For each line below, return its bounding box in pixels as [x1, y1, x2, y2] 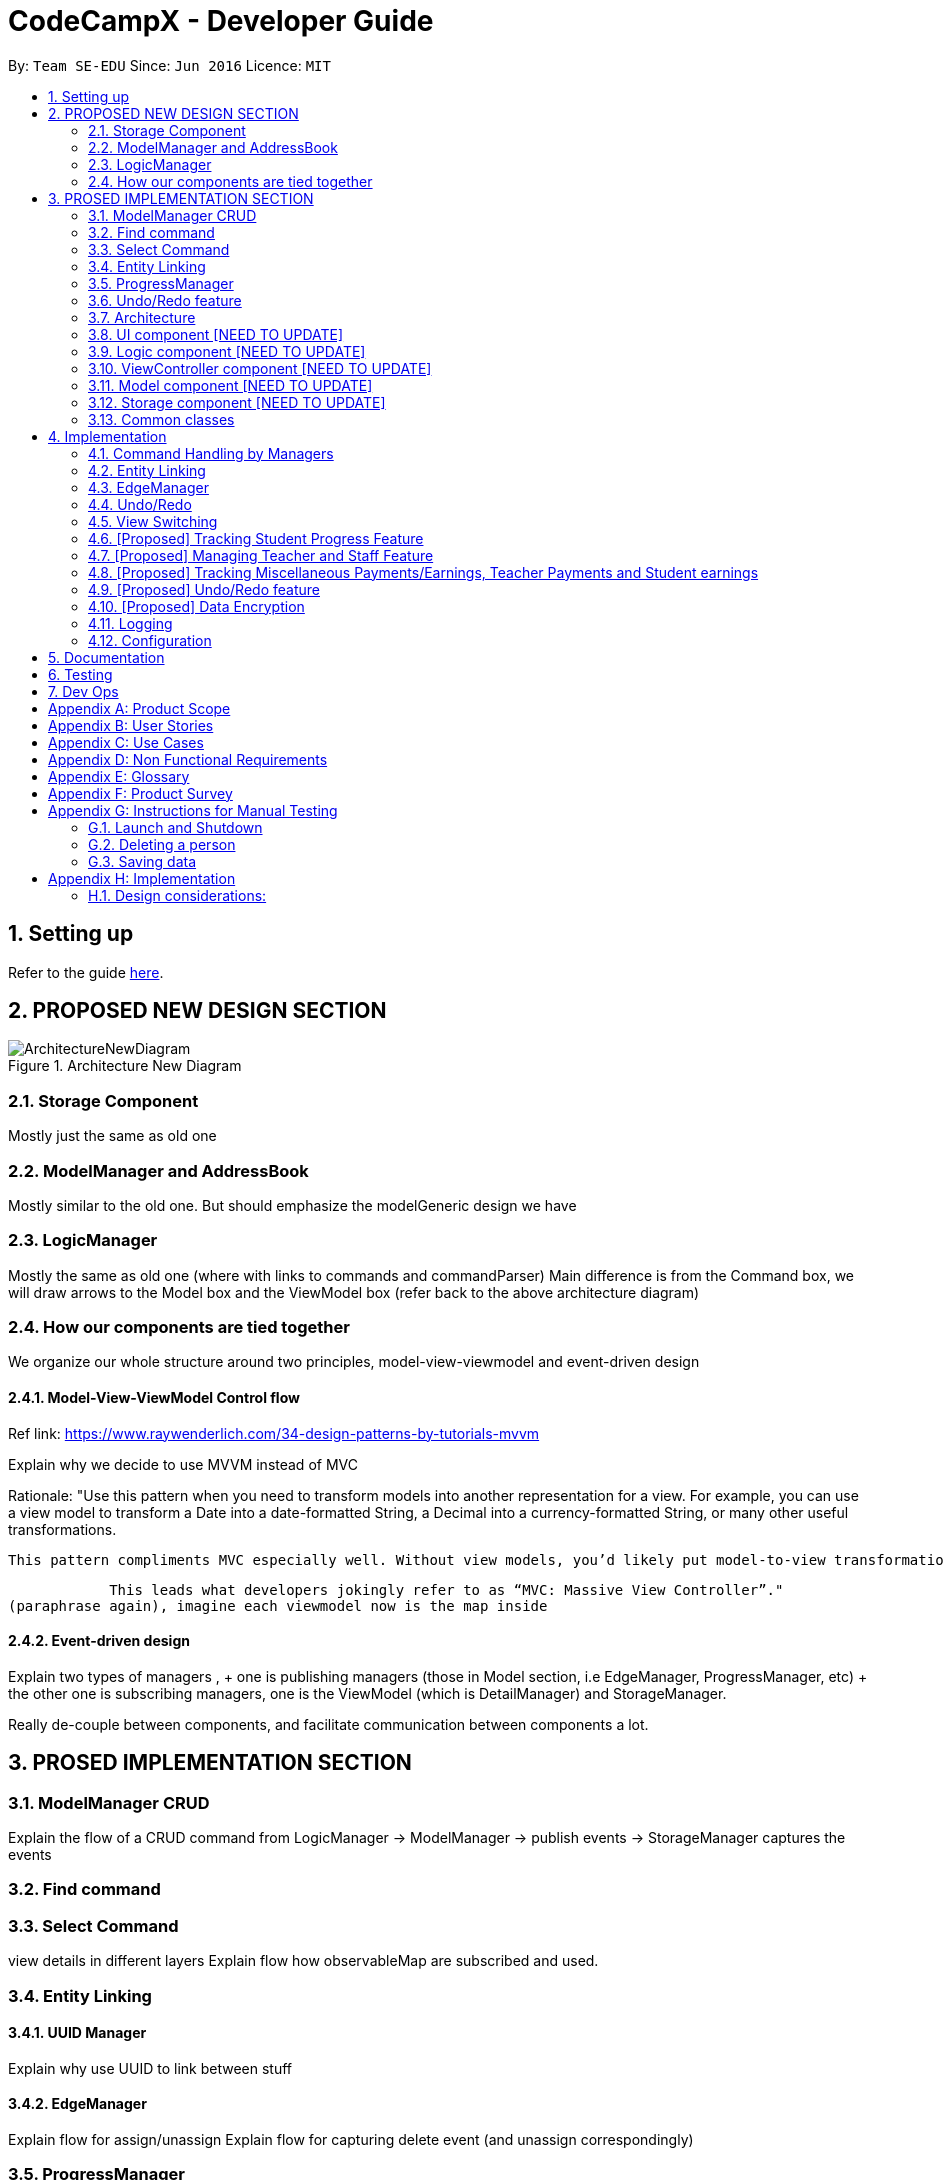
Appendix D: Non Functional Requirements [48, 750, 328, 768]
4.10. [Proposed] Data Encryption [88, 597, 305, 615]
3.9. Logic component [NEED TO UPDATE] [88, 342, 366, 360]
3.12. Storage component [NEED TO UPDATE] [88, 393, 386, 411]
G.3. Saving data [88, 852, 197, 870]
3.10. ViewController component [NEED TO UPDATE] [88, 359, 432, 377]
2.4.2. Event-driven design [8, 1632, 190, 1650]
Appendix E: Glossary [48, 767, 190, 785]
